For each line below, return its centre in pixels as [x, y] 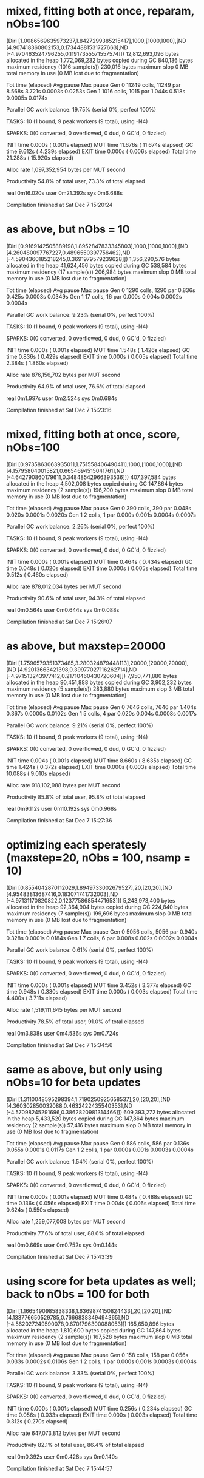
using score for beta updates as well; [101, 1281]
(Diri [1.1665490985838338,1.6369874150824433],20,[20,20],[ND [89, 1311]
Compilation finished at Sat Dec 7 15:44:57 [59, 1468]
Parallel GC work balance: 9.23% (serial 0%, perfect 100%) [80, 314]
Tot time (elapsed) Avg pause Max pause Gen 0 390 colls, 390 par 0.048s [99, 508]
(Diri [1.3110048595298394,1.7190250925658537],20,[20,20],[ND [89, 1099]
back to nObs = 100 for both [78, 1294]
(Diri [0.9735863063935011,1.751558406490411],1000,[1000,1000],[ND [94, 464]
